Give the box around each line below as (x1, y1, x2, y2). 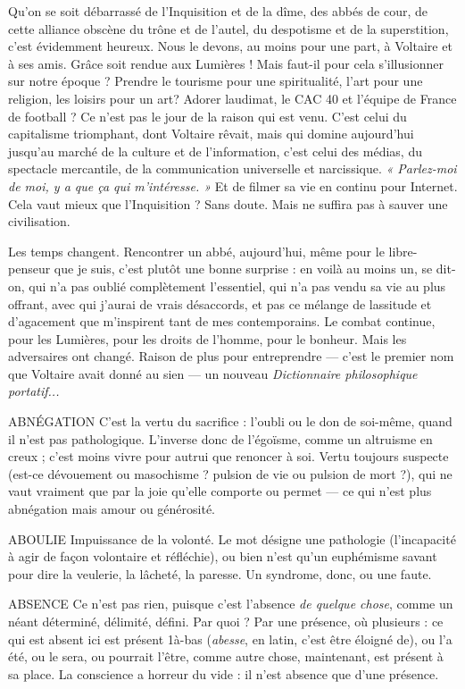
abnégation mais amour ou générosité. (8, 500, 216, 518)
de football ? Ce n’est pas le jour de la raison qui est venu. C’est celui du (8, 106, 407, 125)
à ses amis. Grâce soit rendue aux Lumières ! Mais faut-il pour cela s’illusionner (8, 54, 444, 72)
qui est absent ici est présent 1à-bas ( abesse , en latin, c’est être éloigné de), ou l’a (8, 629, 453, 648)
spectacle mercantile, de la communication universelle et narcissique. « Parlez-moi (8, 159, 457, 178)
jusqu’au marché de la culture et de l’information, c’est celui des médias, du (8, 141, 422, 160)
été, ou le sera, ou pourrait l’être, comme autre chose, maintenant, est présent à (8, 647, 444, 666)
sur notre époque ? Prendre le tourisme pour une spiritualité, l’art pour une (8, 71, 423, 90)
